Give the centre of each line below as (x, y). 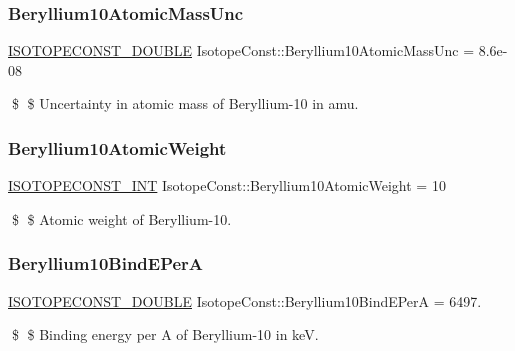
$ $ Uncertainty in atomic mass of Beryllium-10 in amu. (185, 103)
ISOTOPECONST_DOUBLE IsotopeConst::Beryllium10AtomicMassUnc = (241, 50)
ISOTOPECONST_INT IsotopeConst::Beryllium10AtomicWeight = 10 (227, 185)
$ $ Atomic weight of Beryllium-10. (121, 218)
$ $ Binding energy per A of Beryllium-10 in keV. (165, 334)
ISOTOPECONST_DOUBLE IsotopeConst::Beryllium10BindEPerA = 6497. (245, 300)
